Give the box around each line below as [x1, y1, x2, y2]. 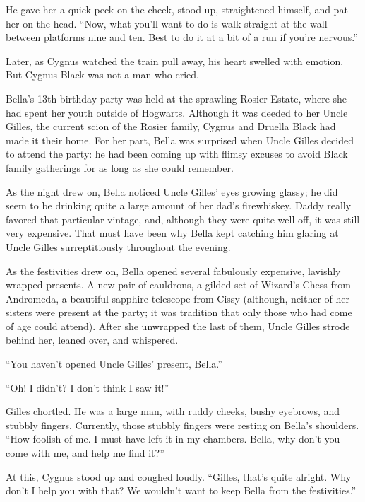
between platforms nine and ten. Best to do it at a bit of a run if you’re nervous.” [6, 30, 358, 45]
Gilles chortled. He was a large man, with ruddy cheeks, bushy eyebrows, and [6, 404, 340, 419]
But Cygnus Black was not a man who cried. [6, 67, 199, 82]
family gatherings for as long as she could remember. [6, 160, 234, 175]
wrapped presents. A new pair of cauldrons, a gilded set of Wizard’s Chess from [6, 277, 351, 292]
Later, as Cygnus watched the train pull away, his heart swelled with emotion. [6, 53, 344, 68]
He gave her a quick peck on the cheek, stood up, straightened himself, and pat [6, 2, 348, 16]
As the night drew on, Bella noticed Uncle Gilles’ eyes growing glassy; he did [6, 184, 338, 199]
